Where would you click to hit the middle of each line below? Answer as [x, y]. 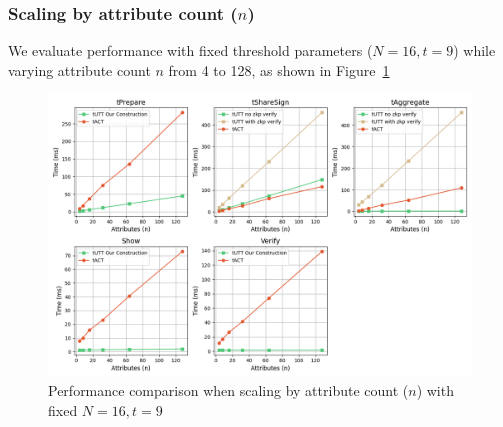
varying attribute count [79, 69]
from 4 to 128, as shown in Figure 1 [279, 69]
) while [474, 50]
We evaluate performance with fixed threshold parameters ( [190, 50]
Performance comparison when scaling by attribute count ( [228, 390]
